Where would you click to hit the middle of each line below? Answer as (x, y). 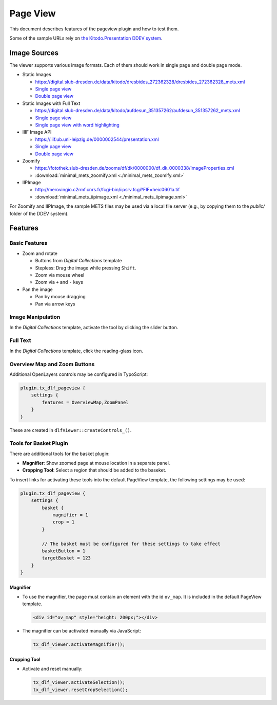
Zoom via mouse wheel (60, 275)
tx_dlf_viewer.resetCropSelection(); (81, 690)
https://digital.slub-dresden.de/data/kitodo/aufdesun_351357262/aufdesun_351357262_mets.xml (138, 111)
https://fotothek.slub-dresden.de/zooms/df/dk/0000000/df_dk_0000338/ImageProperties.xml (135, 168)
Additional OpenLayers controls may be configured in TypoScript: (79, 374)
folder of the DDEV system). (39, 213)
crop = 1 (64, 522)
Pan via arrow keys (55, 304)
